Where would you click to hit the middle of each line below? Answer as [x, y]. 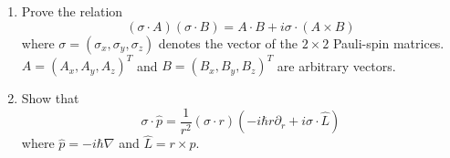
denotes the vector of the [228, 42]
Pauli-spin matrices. [388, 42]
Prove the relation [72, 11]
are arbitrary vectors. [336, 65]
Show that [50, 98]
